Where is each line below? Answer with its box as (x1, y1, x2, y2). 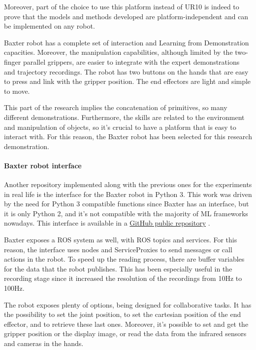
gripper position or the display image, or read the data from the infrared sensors (4, 328, 247, 339)
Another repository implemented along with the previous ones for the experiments (4, 179, 252, 190)
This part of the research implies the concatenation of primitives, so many (4, 102, 227, 113)
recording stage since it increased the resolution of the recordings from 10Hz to (4, 273, 242, 283)
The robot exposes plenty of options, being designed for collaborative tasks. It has (4, 299, 252, 310)
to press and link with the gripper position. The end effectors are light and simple (4, 76, 251, 86)
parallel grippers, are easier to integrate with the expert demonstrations (23, 56, 240, 67)
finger (4, 56, 21, 67)
